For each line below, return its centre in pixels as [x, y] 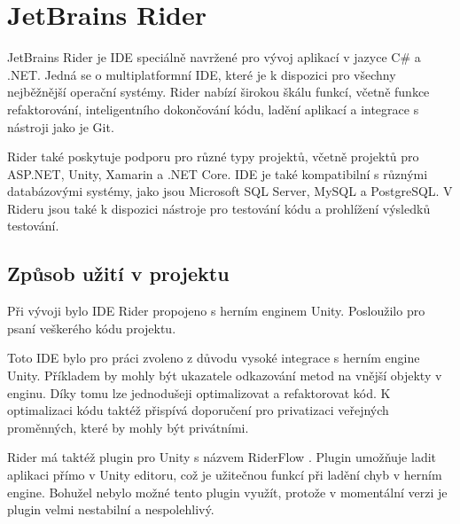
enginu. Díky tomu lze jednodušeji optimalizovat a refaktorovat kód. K [199, 392]
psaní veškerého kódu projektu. [92, 328]
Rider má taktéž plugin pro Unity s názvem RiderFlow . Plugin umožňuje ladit [222, 457]
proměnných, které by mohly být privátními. [128, 427]
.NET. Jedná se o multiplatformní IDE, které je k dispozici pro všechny [202, 74]
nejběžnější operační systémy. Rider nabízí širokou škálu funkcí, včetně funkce [218, 92]
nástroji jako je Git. [61, 126]
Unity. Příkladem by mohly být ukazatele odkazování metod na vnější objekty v [225, 375]
